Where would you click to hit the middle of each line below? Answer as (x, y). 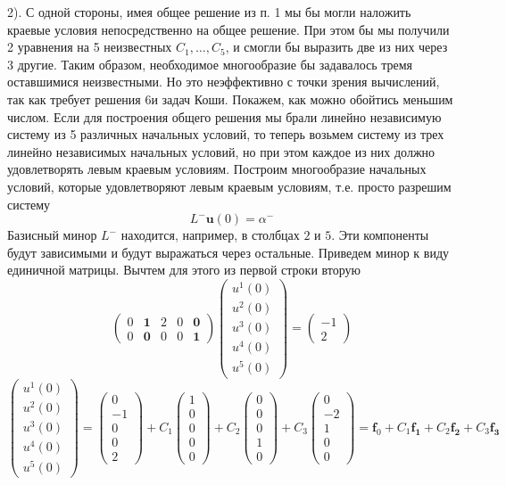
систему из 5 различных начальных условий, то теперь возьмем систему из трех (226, 134)
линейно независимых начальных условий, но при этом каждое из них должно (221, 151)
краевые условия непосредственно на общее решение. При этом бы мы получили (228, 29)
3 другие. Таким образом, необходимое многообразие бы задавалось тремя (210, 64)
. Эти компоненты (380, 235)
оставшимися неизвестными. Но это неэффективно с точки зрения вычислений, (224, 82)
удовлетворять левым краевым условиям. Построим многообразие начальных (217, 169)
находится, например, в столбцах (210, 235)
